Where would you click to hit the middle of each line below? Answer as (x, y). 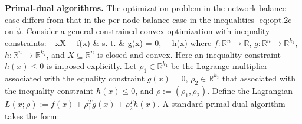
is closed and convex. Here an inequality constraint (189, 54)
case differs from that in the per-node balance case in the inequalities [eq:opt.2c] (150, 19)
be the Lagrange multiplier (219, 66)
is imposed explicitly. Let (91, 66)
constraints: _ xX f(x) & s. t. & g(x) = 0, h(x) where (108, 43)
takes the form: (32, 115)
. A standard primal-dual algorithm (221, 103)
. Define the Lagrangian (250, 90)
